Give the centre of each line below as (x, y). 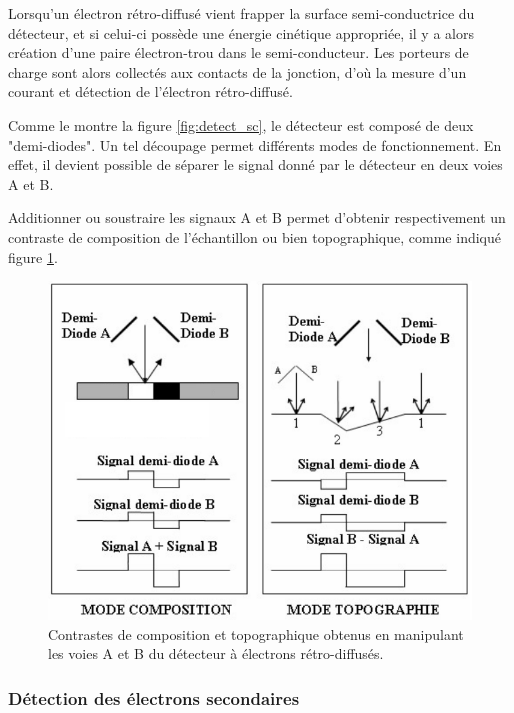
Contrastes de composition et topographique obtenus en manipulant (256, 633)
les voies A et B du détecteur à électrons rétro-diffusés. (216, 653)
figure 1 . (33, 256)
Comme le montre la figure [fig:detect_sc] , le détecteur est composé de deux (241, 124)
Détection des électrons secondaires (154, 697)
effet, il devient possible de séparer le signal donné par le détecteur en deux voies (255, 164)
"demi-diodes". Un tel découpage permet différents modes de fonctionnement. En (255, 144)
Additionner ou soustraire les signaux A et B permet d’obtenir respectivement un (257, 217)
